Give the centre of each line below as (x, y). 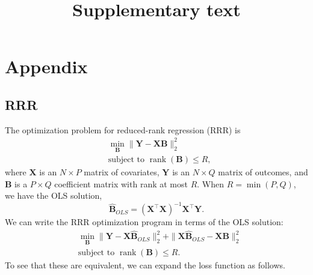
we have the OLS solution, (54, 195)
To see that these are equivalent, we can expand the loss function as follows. (145, 264)
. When (211, 183)
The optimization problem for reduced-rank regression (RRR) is (123, 129)
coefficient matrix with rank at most (121, 183)
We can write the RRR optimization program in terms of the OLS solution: (144, 222)
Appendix (46, 66)
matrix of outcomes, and (263, 172)
